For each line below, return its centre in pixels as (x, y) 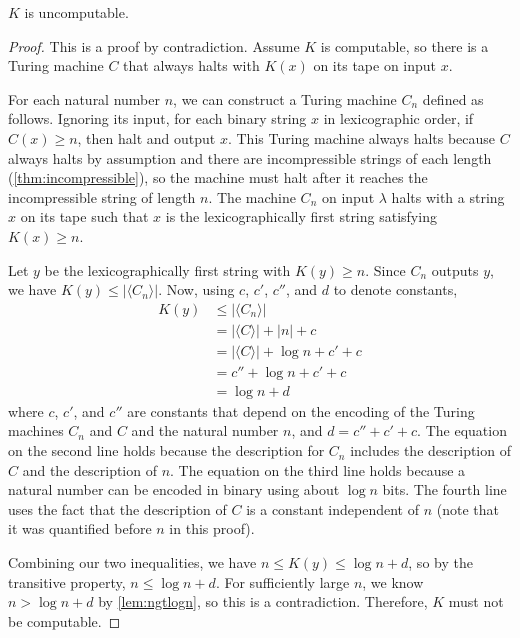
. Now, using (196, 289)
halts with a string (448, 196)
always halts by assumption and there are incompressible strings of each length (250, 157)
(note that (467, 508)
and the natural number (205, 430)
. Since (385, 269)
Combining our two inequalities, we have (132, 562)
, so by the (440, 562)
